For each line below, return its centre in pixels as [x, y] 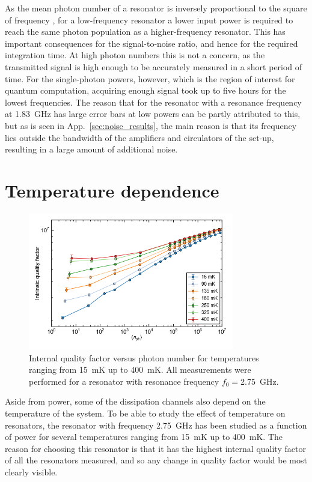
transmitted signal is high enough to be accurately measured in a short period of [154, 66]
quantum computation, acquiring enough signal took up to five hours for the [145, 90]
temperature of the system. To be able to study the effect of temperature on [145, 413]
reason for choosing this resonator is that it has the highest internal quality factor [155, 448]
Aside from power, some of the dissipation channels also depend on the [135, 401]
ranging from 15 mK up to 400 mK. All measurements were [140, 369]
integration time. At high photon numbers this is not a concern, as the [135, 55]
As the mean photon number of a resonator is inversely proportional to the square [156, 8]
